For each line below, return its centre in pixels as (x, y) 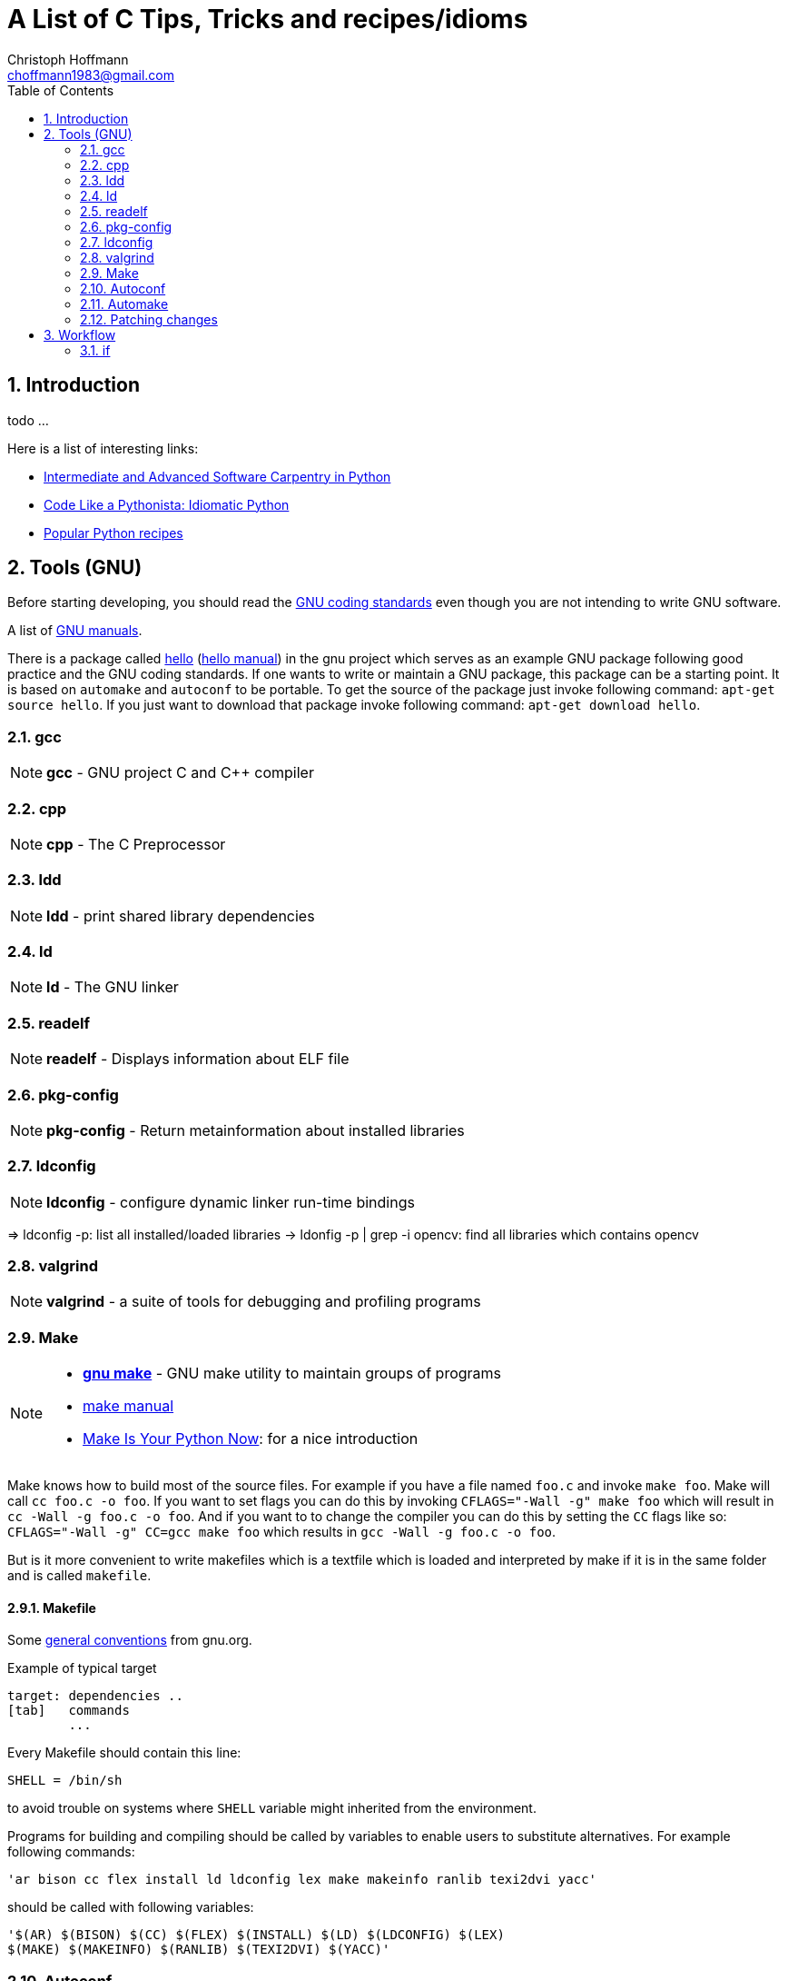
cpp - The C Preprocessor (136, 844)
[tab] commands (69, 1711)
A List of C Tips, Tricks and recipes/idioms (268, 19)
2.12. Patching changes (149, 319)
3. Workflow (80, 334)
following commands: (71, 1852)
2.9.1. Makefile (52, 1608)
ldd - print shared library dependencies (181, 916)
